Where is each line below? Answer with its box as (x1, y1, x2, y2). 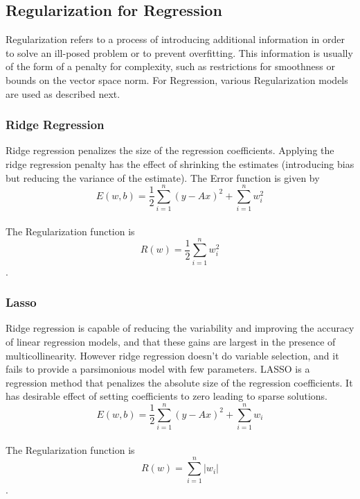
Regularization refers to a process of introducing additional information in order (6, 32, 345, 46)
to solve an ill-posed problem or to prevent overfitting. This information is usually (6, 45, 353, 60)
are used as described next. (6, 86, 120, 101)
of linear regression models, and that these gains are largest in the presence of (6, 335, 336, 349)
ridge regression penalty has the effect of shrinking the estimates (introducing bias (6, 156, 354, 171)
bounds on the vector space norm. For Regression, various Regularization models (6, 72, 348, 87)
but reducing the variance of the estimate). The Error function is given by (6, 170, 320, 185)
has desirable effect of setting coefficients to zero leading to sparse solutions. (6, 389, 327, 403)
